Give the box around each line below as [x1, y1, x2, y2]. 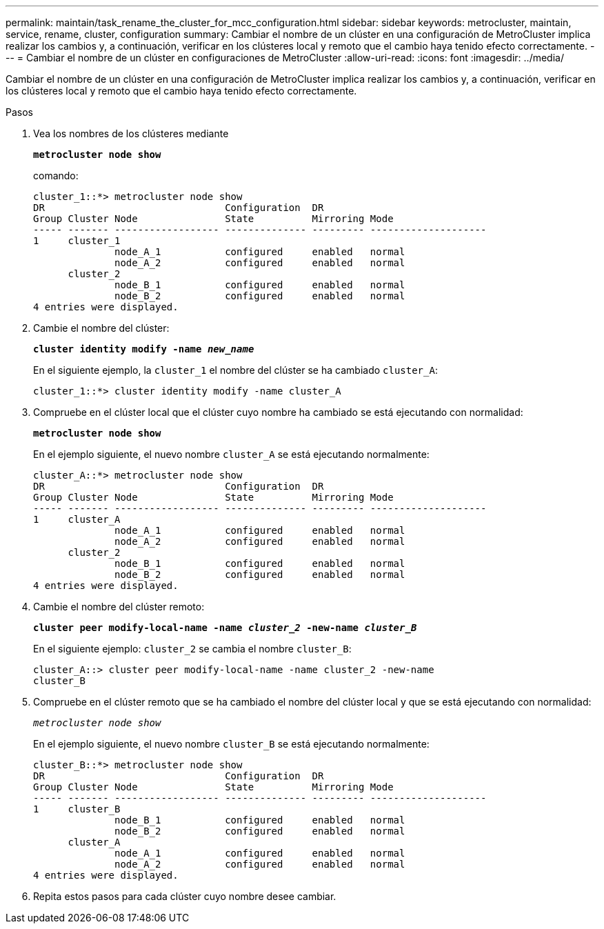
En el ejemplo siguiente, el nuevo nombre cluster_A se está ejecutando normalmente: [33, 448, 430, 460]
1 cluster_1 [33, 235, 121, 246]
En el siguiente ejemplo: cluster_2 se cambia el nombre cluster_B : [33, 643, 352, 655]
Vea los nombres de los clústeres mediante [33, 128, 229, 139]
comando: [33, 170, 79, 181]
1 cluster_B [33, 803, 121, 815]
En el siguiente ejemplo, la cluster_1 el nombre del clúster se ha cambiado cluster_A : [33, 364, 438, 376]
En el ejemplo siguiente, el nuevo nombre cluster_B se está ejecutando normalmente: [33, 738, 430, 750]
